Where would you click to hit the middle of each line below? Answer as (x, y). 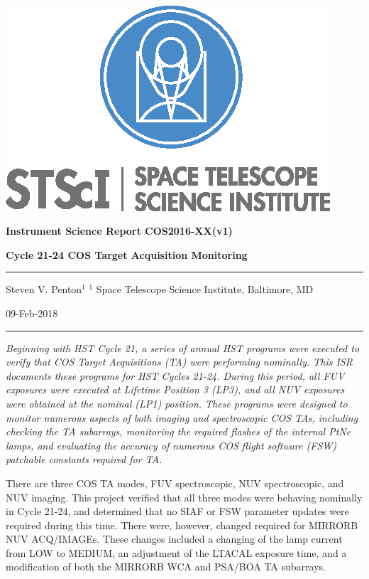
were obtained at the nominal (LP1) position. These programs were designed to (177, 403)
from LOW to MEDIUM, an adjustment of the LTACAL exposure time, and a (176, 552)
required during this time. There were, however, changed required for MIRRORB (182, 525)
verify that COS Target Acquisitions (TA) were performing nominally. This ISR (179, 362)
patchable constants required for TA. (84, 459)
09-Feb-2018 (32, 313)
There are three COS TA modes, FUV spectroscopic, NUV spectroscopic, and (175, 483)
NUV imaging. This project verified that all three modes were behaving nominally (184, 497)
